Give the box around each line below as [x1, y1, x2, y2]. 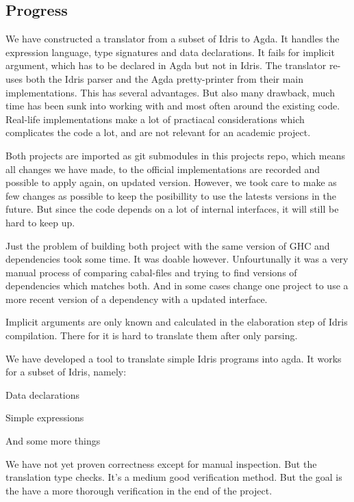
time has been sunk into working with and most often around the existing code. [5, 98, 340, 113]
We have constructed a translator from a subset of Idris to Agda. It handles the [5, 31, 340, 46]
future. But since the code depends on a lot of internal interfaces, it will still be [5, 202, 339, 216]
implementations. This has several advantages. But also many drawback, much [5, 85, 335, 99]
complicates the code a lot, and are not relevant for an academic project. [5, 125, 311, 140]
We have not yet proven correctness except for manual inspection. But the [5, 456, 317, 471]
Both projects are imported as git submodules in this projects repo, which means [5, 148, 345, 162]
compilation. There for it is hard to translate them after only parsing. [5, 328, 298, 343]
